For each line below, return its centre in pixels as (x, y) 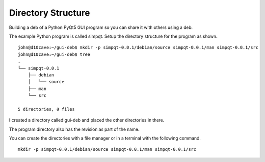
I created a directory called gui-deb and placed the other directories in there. (87, 120)
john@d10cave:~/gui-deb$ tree (54, 54)
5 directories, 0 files (46, 109)
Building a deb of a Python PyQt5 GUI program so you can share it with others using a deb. (101, 27)
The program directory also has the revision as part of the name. (74, 129)
